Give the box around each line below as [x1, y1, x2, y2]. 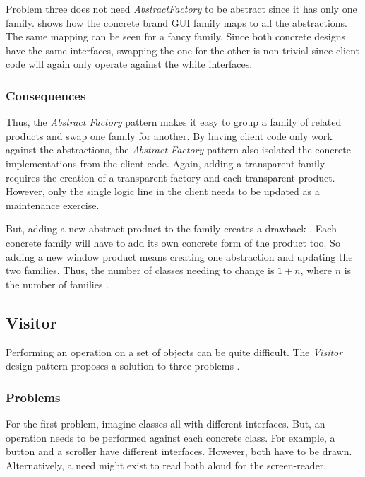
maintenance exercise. [6, 197, 100, 212]
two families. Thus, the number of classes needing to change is [6, 263, 275, 278]
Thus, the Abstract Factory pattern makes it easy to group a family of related [6, 114, 342, 129]
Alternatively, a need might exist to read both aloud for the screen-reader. [6, 457, 327, 472]
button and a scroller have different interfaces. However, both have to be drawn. [6, 444, 352, 459]
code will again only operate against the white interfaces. [6, 57, 253, 71]
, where [300, 263, 332, 278]
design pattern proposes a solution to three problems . [6, 358, 240, 373]
